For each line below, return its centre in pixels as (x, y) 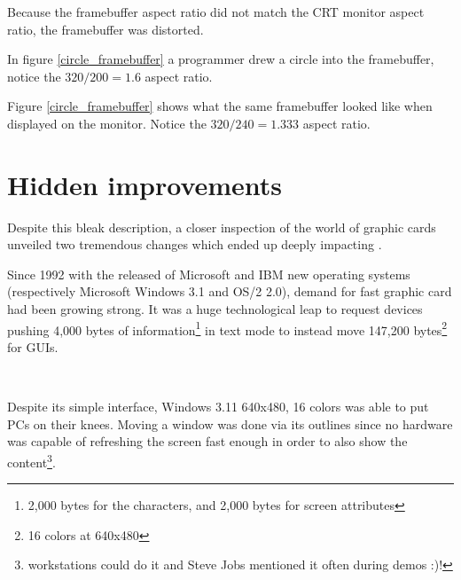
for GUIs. (33, 346)
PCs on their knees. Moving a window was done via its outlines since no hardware (230, 423)
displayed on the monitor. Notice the (107, 123)
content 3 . (31, 460)
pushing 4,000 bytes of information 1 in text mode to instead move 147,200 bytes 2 (227, 328)
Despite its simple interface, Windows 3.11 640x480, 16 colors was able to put (218, 407)
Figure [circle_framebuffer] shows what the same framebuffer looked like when (220, 106)
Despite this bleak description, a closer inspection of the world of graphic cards (222, 227)
